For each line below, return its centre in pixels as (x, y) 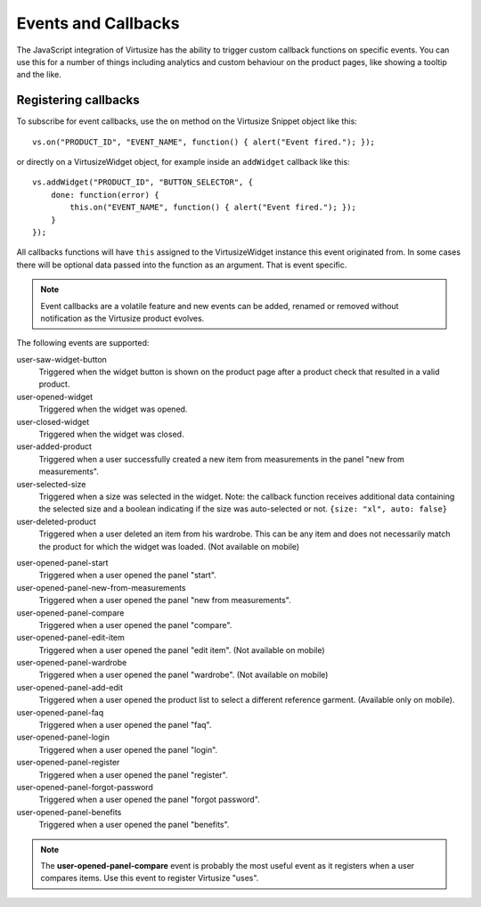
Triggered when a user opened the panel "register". (133, 774)
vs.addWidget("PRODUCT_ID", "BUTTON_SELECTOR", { (143, 182)
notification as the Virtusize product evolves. (122, 318)
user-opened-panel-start (62, 562)
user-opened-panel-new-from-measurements (101, 587)
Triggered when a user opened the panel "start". (128, 576)
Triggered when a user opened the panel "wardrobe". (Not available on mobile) (183, 675)
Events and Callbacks (98, 23)
